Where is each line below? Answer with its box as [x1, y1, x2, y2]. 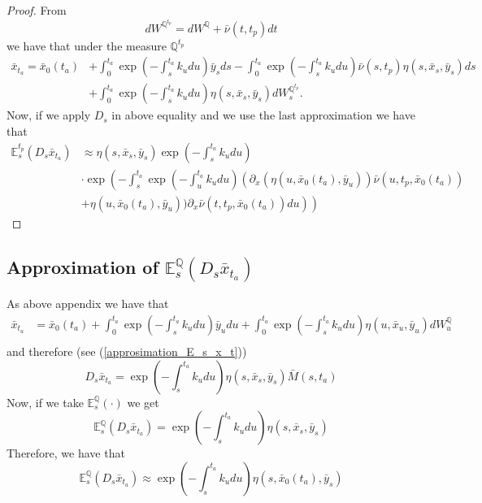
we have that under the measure [7, 37, 167, 54]
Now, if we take [7, 393, 84, 410]
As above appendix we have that [7, 295, 169, 312]
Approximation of [7, 254, 158, 279]
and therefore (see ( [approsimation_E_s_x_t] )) [7, 342, 247, 359]
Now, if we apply [7, 106, 91, 124]
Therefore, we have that [7, 444, 125, 462]
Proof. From [7, 2, 67, 18]
